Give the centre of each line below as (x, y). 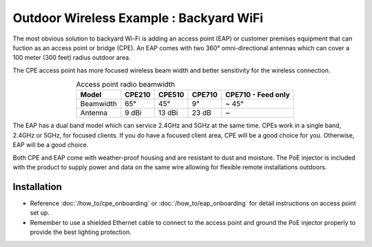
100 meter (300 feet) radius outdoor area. (72, 58)
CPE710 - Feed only (258, 95)
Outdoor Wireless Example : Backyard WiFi (138, 18)
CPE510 (172, 95)
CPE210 (137, 95)
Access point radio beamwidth (126, 85)
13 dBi (168, 113)
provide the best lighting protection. (81, 232)
